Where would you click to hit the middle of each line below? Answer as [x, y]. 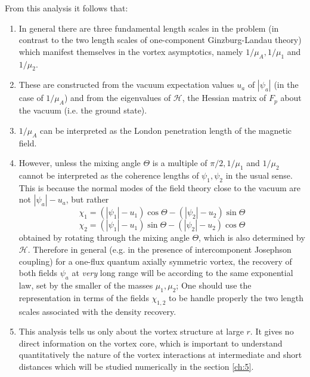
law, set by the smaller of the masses [86, 285]
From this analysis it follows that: [66, 8]
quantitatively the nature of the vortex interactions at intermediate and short [160, 355]
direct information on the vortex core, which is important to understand [151, 343]
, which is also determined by [252, 237]
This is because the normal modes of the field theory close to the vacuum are [159, 187]
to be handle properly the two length [236, 297]
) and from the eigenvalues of [117, 98]
